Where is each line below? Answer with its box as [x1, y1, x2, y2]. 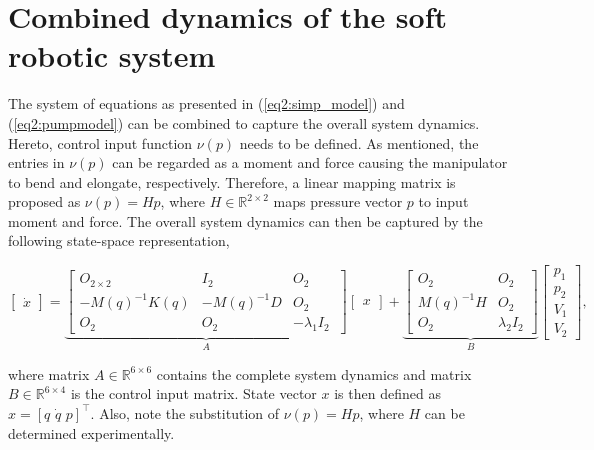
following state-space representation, [8, 230, 230, 251]
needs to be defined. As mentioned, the [239, 132, 479, 153]
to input [418, 191, 469, 212]
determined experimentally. [8, 422, 175, 443]
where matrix [8, 363, 90, 384]
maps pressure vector [273, 191, 403, 212]
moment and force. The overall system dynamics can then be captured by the [8, 210, 483, 231]
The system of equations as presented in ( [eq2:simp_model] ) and [8, 93, 405, 114]
